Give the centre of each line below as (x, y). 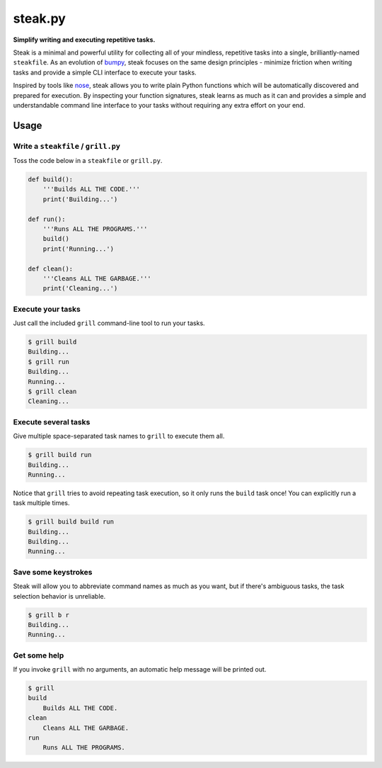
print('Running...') (79, 249)
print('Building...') (80, 199)
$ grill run (49, 362)
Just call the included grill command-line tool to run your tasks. (109, 323)
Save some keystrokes (53, 572)
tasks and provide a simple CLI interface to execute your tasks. (105, 72)
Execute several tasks (52, 422)
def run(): (47, 219)
